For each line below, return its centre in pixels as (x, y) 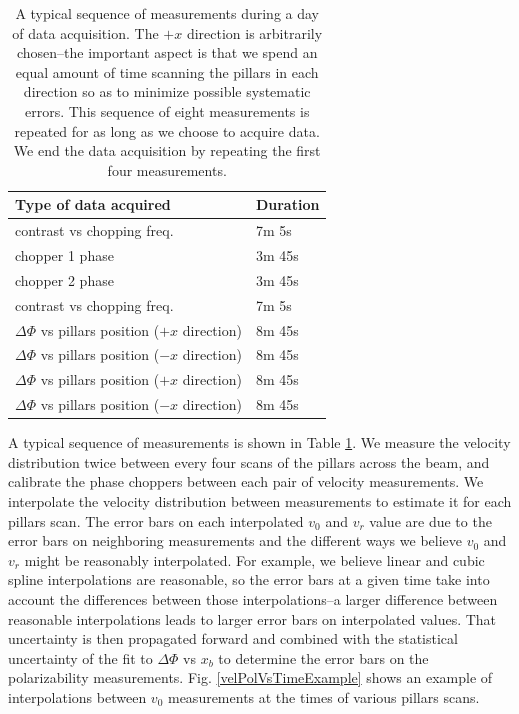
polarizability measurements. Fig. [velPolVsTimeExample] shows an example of (250, 677)
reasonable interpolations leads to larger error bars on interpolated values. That (252, 618)
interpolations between (77, 696)
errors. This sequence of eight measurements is (167, 110)
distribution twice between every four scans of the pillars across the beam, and (249, 461)
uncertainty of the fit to (80, 657)
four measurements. (167, 169)
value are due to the (430, 520)
